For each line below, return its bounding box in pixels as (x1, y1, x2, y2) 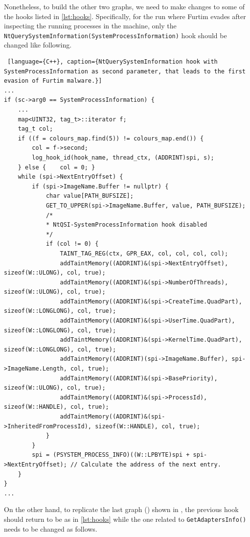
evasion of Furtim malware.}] (4, 77, 102, 85)
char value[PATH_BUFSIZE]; (45, 192, 134, 200)
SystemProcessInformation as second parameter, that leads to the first (4, 68, 246, 75)
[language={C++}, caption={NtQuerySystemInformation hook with (7, 58, 218, 66)
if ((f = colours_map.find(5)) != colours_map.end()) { (18, 135, 204, 142)
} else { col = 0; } (18, 163, 95, 171)
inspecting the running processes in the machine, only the (4, 21, 177, 31)
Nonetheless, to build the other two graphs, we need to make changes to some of (4, 1, 245, 11)
